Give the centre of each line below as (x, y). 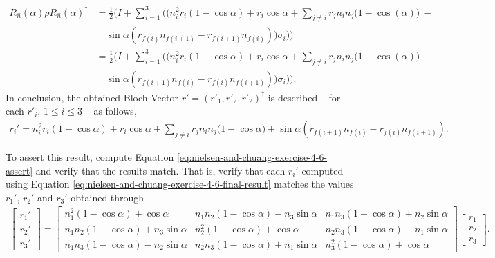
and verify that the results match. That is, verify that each (160, 170)
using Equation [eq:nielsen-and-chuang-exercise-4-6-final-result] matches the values (180, 184)
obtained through (108, 197)
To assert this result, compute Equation (90, 156)
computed (323, 170)
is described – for (304, 97)
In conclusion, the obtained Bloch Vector (92, 97)
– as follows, (111, 111)
